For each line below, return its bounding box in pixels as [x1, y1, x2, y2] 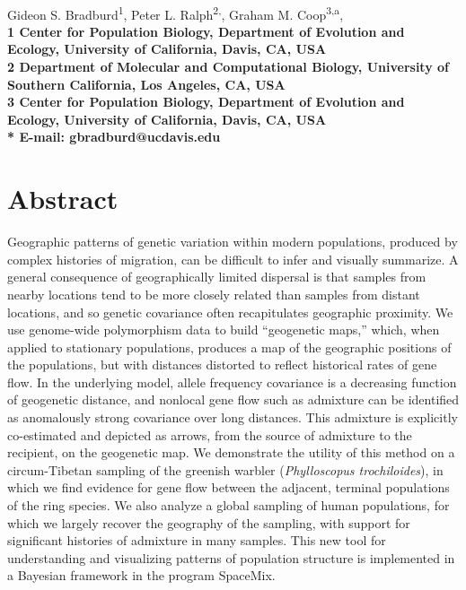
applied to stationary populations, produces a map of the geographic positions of [7, 337, 452, 356]
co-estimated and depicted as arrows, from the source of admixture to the [7, 425, 412, 444]
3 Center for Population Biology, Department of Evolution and [7, 92, 405, 111]
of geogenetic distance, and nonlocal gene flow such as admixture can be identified [7, 390, 460, 409]
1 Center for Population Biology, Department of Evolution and [7, 22, 405, 40]
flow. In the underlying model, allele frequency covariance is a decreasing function [7, 372, 457, 391]
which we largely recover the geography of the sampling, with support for [7, 513, 410, 532]
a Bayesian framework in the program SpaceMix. [7, 566, 276, 585]
